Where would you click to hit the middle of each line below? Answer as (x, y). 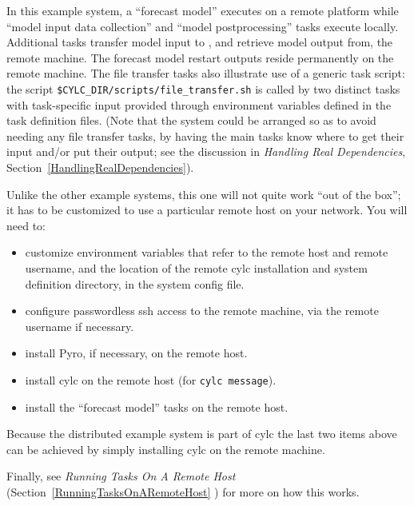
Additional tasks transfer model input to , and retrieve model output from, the (200, 42)
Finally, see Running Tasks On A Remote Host (121, 476)
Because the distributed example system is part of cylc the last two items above (202, 434)
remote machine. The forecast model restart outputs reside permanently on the (200, 57)
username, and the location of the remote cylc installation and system (196, 267)
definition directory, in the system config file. (135, 283)
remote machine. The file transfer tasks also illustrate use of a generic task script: (206, 73)
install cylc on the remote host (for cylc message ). (151, 379)
